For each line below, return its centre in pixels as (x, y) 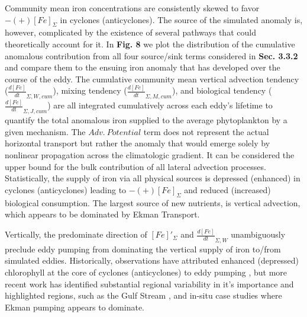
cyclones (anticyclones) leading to (66, 189)
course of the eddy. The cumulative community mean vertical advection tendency (152, 79)
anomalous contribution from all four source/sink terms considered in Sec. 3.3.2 (151, 55)
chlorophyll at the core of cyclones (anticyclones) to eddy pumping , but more (146, 272)
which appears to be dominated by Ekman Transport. (102, 214)
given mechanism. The (45, 131)
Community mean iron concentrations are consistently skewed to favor (132, 8)
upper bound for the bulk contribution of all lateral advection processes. (135, 166)
